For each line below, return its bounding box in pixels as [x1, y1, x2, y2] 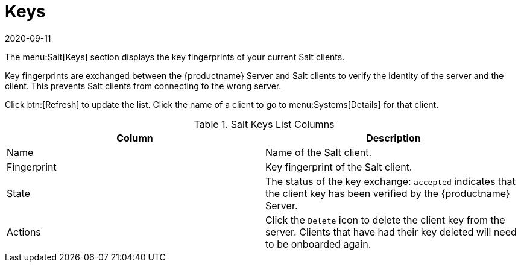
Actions [7, 225, 41, 238]
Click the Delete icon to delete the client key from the [265, 213, 505, 226]
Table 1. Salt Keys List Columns [194, 118, 335, 130]
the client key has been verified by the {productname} [265, 187, 510, 199]
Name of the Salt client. [265, 146, 372, 159]
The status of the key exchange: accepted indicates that [265, 175, 516, 187]
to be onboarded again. [265, 237, 371, 250]
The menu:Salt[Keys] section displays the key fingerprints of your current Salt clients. [5, 51, 345, 62]
